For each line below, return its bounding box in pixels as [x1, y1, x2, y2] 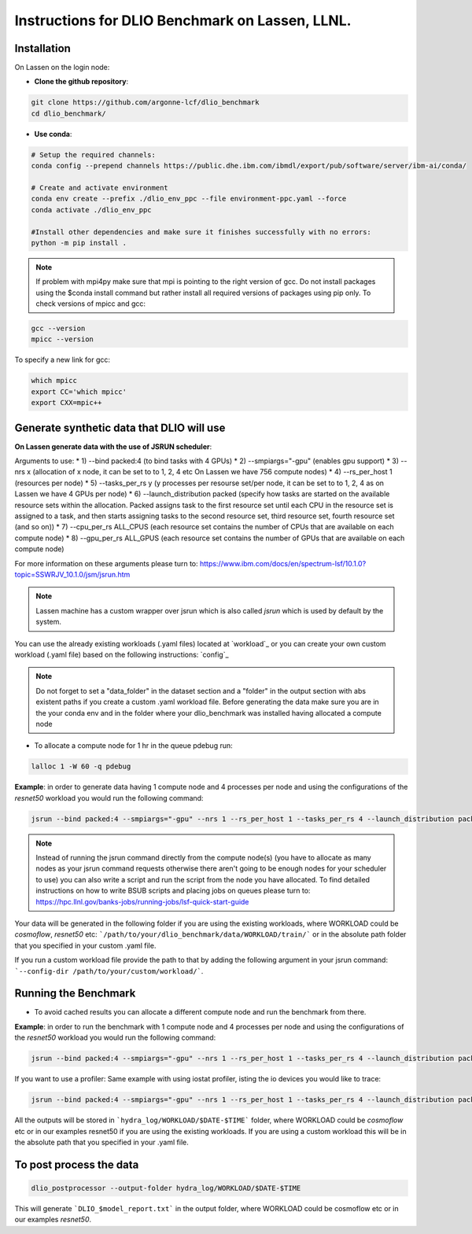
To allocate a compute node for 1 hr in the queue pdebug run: [34, 741, 234, 750]
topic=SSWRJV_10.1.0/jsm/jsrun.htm [14, 570, 131, 579]
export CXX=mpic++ [31, 398, 102, 407]
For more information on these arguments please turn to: [14, 558, 198, 568]
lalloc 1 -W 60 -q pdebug [31, 762, 131, 771]
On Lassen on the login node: [14, 63, 110, 72]
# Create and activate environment [31, 183, 168, 192]
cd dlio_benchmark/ [31, 109, 106, 118]
